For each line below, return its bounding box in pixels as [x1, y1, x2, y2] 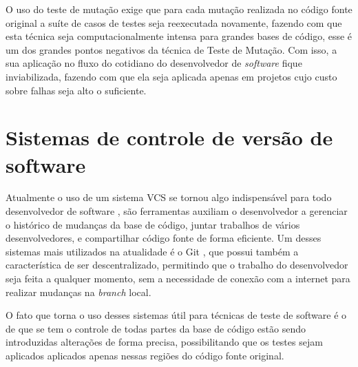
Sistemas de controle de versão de [6, 123, 333, 151]
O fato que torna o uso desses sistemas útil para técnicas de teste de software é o [6, 308, 347, 322]
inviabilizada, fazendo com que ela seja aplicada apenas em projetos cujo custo [6, 69, 337, 83]
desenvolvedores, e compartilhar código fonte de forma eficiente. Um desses [6, 231, 322, 245]
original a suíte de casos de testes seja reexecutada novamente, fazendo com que [6, 15, 342, 30]
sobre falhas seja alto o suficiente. [6, 83, 147, 97]
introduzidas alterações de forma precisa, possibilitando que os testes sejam [6, 335, 323, 349]
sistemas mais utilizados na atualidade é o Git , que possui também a [6, 244, 299, 258]
